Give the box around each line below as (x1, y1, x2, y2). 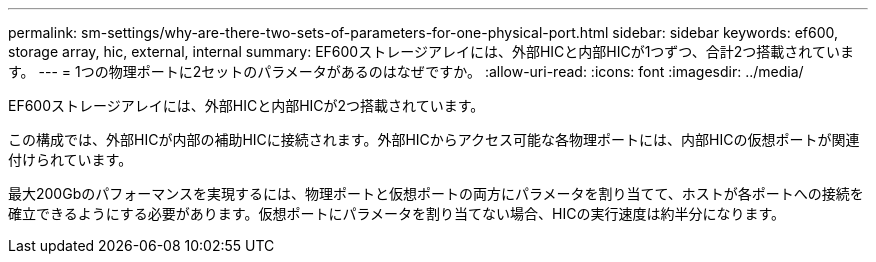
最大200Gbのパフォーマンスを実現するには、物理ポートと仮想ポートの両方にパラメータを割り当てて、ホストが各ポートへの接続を (8, 185, 864, 202)
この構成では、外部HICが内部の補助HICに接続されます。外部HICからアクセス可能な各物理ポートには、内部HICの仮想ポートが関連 (8, 131, 860, 148)
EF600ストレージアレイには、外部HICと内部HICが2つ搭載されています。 (8, 97, 485, 114)
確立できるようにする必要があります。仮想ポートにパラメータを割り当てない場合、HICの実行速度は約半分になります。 (8, 205, 786, 222)
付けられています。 (8, 151, 133, 168)
